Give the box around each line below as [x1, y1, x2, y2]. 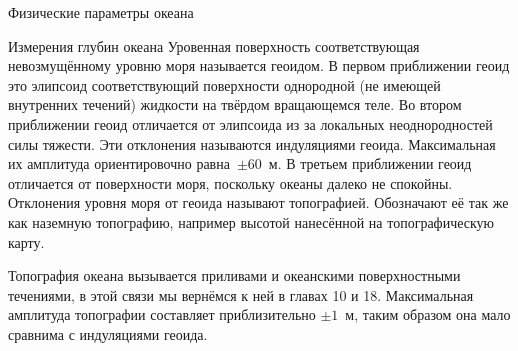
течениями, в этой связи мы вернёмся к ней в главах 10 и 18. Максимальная [8, 284, 474, 305]
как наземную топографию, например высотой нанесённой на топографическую [8, 211, 495, 232]
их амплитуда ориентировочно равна [8, 153, 230, 174]
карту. [8, 231, 45, 252]
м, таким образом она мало [345, 304, 511, 325]
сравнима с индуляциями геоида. [8, 323, 208, 344]
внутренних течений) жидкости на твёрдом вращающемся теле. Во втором [8, 94, 462, 115]
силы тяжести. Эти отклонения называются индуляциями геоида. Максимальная [8, 133, 496, 154]
